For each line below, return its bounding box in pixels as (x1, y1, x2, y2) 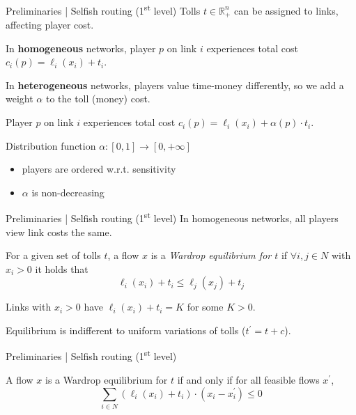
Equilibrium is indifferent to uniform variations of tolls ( (6, 323, 246, 338)
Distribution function (6, 138, 96, 152)
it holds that (35, 261, 88, 276)
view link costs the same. (6, 224, 112, 239)
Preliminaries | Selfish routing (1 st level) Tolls (6, 1, 201, 17)
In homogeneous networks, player (6, 40, 156, 55)
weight (6, 91, 33, 106)
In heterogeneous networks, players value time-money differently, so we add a (6, 77, 344, 92)
